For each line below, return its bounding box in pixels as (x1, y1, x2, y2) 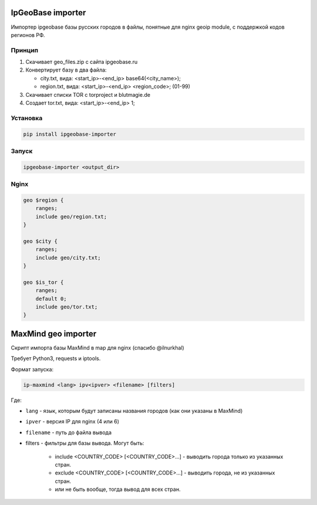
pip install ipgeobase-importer (23, 131, 117, 137)
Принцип (11, 46, 38, 54)
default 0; (35, 295, 67, 302)
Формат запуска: (11, 365, 54, 372)
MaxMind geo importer (11, 328, 97, 338)
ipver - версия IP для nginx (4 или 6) (25, 418, 120, 425)
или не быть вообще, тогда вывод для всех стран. (55, 486, 181, 493)
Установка (11, 114, 43, 122)
